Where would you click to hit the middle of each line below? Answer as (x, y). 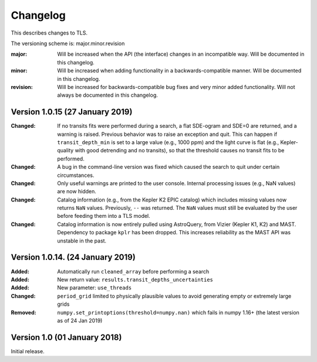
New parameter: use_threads (95, 288)
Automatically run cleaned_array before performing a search (133, 271)
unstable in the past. (82, 241)
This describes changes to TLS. (49, 33)
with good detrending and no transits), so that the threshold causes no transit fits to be (180, 151)
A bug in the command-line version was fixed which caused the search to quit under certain (168, 167)
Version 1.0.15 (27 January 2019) (72, 112)
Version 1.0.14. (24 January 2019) (73, 257)
